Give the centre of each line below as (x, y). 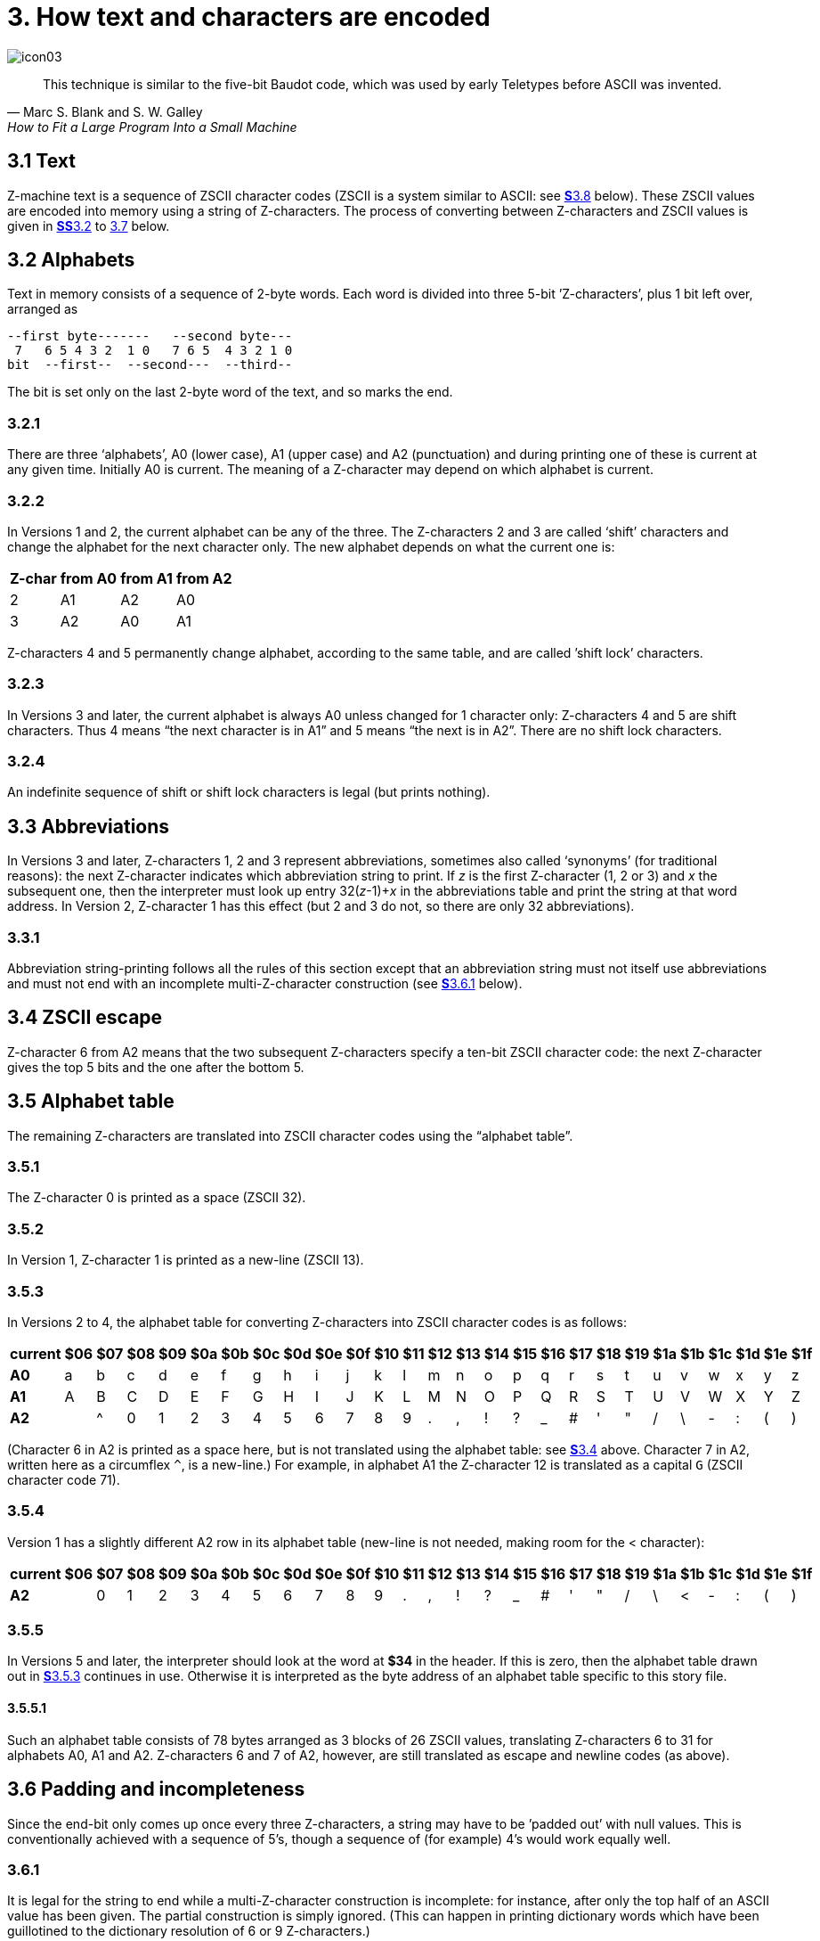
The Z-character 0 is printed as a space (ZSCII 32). (157, 1198)
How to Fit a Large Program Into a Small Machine (152, 127)
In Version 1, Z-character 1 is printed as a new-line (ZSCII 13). (186, 1260)
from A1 (146, 578)
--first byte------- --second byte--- (150, 336)
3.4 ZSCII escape (85, 1018)
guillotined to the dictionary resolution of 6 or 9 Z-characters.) (189, 1931)
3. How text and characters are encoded (249, 17)
